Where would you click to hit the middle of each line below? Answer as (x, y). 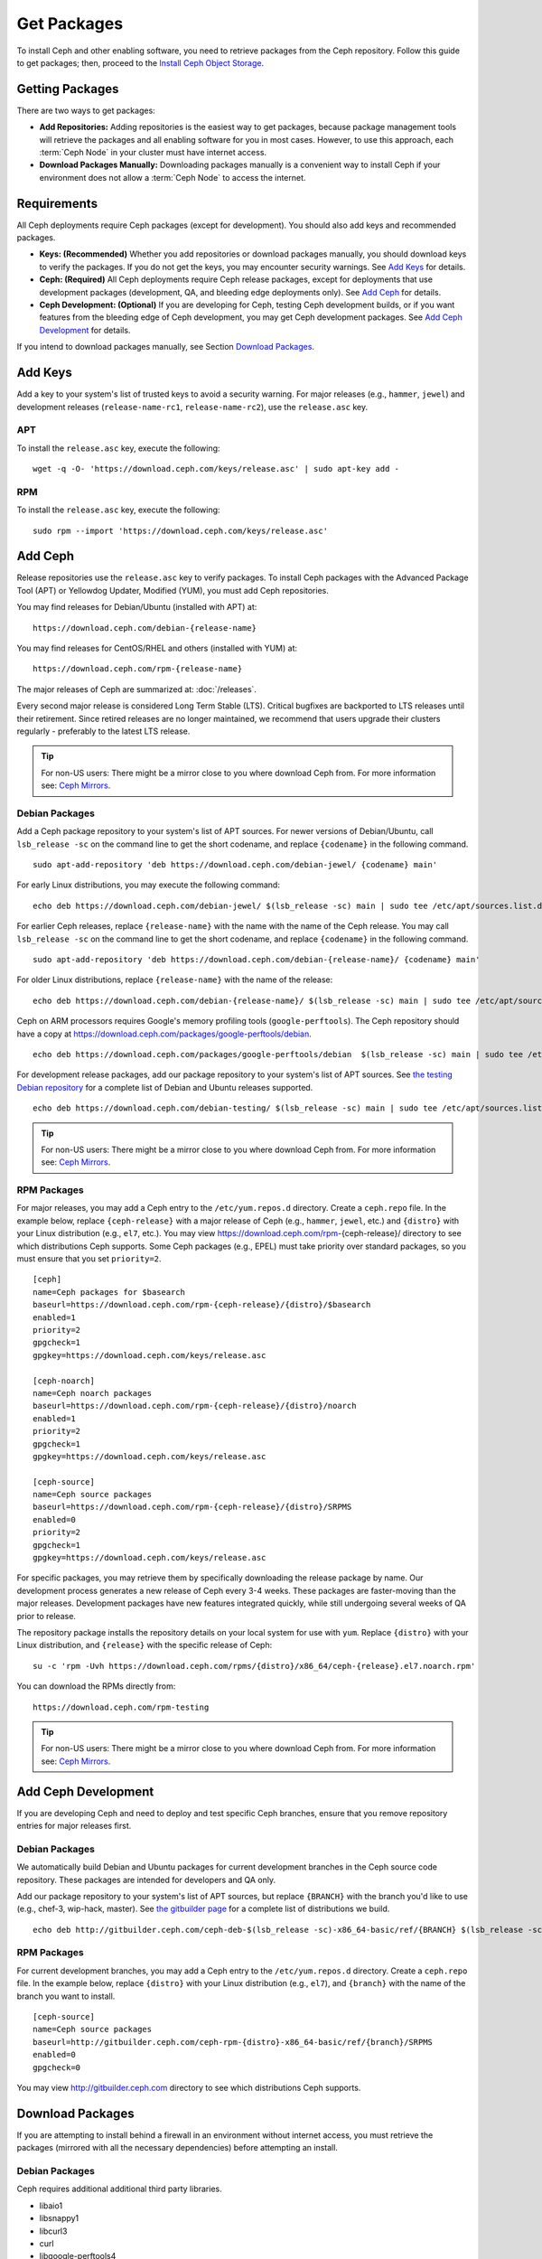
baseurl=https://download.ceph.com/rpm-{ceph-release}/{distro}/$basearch (202, 1305)
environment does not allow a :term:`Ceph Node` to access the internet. (173, 177)
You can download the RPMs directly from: (96, 1686)
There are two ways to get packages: (86, 110)
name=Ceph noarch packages (93, 1393)
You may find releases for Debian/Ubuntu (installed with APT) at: (137, 607)
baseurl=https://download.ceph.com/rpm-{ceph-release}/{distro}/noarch (195, 1406)
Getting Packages (68, 89)
